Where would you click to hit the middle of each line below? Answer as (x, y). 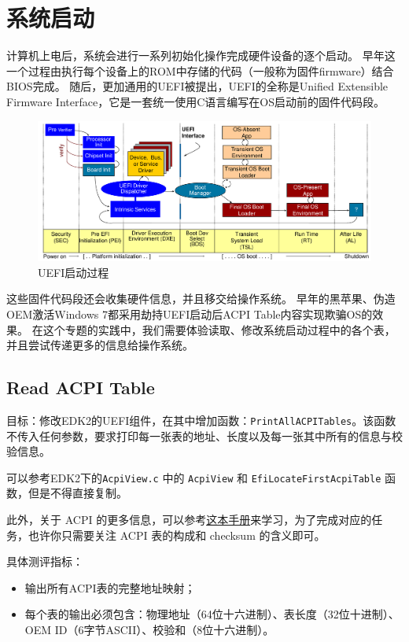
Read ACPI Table (81, 387)
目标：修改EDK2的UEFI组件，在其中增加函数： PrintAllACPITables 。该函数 (201, 420)
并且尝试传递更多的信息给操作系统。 (100, 345)
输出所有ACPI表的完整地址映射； (110, 587)
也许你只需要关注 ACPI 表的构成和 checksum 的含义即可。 (177, 535)
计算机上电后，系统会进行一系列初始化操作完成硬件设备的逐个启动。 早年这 (201, 55)
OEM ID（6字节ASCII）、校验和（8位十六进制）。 (149, 629)
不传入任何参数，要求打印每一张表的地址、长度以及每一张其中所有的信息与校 (204, 435)
